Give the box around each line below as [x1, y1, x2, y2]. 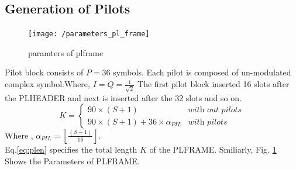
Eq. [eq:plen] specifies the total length [5, 143, 137, 156]
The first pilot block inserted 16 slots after [137, 78, 290, 90]
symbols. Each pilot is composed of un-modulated [113, 66, 291, 78]
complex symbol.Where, [5, 78, 90, 90]
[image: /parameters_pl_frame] [28, 30, 150, 39]
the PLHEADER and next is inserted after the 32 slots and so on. [5, 91, 242, 104]
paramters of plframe [28, 46, 104, 58]
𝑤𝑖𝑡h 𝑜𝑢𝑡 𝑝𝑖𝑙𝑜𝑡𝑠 [188, 105, 242, 114]
